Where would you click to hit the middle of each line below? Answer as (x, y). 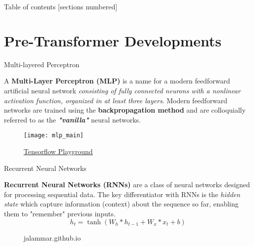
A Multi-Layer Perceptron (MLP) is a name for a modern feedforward (117, 81)
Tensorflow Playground (58, 151)
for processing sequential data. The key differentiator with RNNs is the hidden (122, 194)
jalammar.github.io (52, 237)
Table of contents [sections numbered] (61, 6)
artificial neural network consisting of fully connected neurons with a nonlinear (122, 90)
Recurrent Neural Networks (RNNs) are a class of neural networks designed (127, 184)
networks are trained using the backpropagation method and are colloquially (125, 110)
